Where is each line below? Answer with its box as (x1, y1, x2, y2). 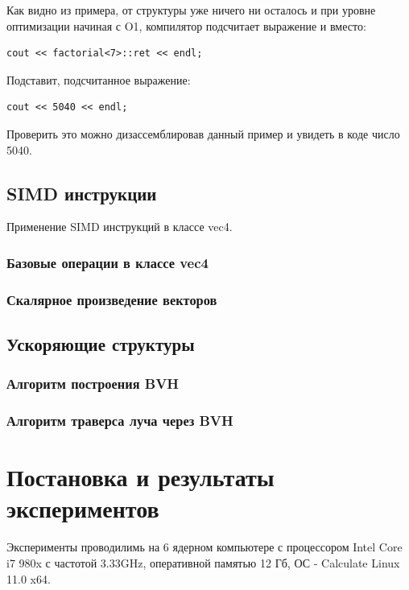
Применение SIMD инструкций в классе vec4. (6, 218, 233, 235)
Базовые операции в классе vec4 (6, 252, 209, 272)
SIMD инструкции (6, 180, 157, 205)
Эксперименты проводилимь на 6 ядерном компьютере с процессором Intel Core (6, 538, 403, 555)
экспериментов (6, 492, 159, 525)
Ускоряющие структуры (6, 332, 195, 357)
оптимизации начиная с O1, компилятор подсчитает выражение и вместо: (6, 17, 366, 34)
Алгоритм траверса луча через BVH (6, 411, 233, 431)
